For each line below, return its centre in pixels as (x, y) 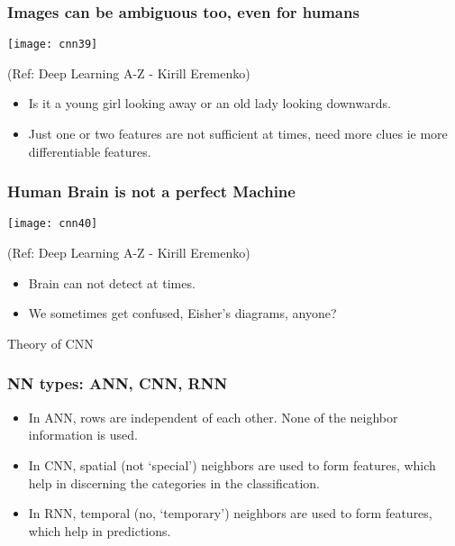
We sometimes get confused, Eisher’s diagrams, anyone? (182, 313)
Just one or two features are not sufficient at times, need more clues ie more (238, 134)
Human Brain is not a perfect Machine (151, 191)
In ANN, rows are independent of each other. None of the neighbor (213, 417)
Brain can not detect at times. (112, 282)
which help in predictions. (100, 530)
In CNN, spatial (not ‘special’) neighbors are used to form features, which (232, 464)
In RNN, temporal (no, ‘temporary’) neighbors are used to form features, (230, 513)
